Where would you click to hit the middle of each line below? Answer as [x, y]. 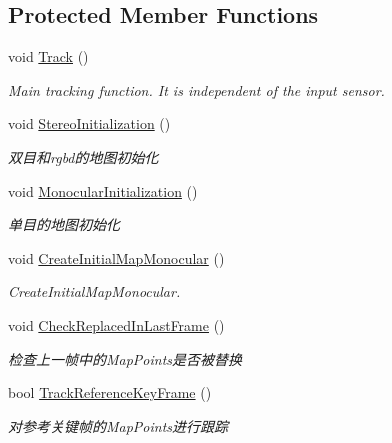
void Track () [48, 56]
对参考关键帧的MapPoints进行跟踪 [118, 425]
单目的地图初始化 [64, 224]
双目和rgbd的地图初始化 [83, 156]
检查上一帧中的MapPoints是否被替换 [125, 358]
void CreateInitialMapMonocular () [116, 257]
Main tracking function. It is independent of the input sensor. [196, 89]
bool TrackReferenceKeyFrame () [110, 392]
